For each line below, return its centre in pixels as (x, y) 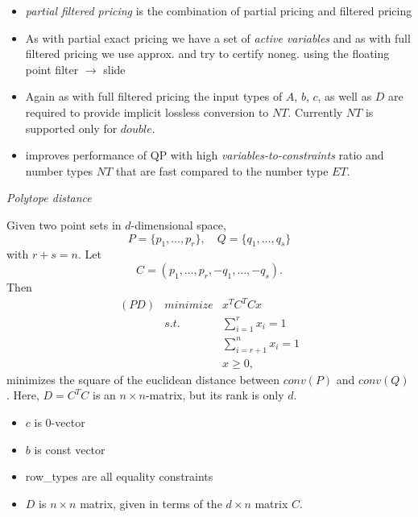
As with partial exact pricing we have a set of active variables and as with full (218, 37)
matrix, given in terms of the (151, 503)
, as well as (345, 96)
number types (59, 170)
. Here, (23, 395)
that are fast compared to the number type (222, 170)
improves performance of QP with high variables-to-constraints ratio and (205, 155)
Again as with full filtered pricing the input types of (154, 96)
